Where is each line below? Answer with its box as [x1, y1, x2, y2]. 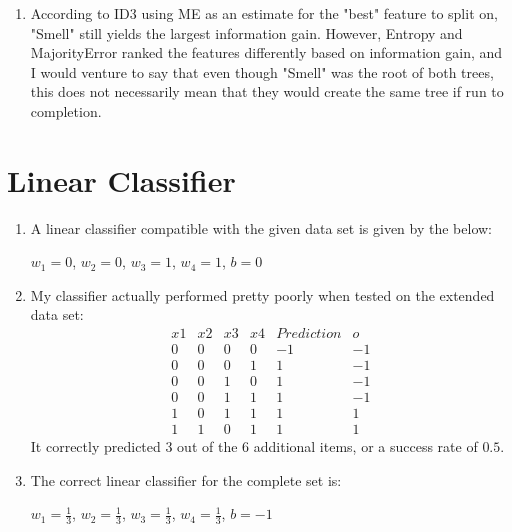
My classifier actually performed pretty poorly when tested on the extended [30, 284, 495, 305]
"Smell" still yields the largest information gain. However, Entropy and [30, 22, 463, 43]
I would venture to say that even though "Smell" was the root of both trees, [30, 61, 494, 82]
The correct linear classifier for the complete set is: [30, 469, 342, 490]
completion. [30, 100, 102, 121]
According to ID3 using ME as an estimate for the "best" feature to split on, [30, 3, 498, 23]
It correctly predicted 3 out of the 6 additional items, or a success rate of [30, 436, 478, 457]
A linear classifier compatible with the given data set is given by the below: [30, 217, 492, 238]
